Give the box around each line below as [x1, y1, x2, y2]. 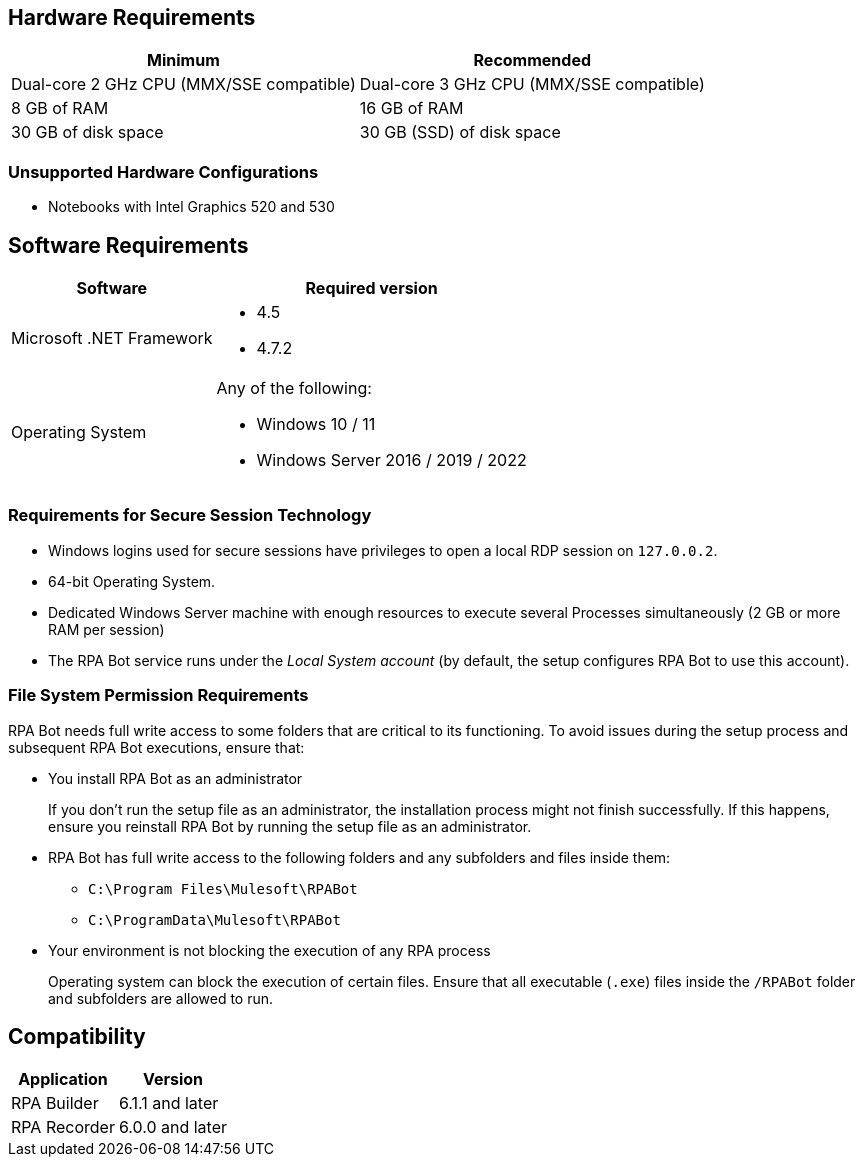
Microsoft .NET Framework [11, 328, 213, 349]
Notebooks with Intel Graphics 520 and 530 [48, 198, 335, 216]
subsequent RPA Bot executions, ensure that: [8, 738, 305, 756]
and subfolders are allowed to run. [48, 989, 274, 1007]
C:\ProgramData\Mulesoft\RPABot [88, 911, 341, 928]
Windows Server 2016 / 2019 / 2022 [256, 450, 527, 471]
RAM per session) [48, 620, 165, 638]
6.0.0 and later [118, 1117, 227, 1138]
